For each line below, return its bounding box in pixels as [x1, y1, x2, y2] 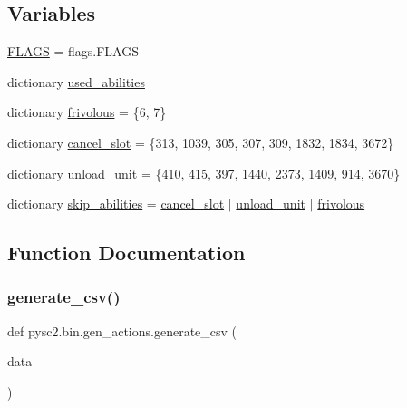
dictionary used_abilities [7, 72, 145, 91]
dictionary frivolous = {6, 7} [7, 102, 167, 121]
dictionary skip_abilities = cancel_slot [7, 194, 225, 213]
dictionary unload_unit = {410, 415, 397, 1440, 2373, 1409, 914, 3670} [7, 163, 401, 182]
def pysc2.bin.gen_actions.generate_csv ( [7, 321, 237, 340]
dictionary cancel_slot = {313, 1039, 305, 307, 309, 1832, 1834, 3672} [7, 132, 394, 151]
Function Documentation [7, 238, 246, 267]
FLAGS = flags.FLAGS [7, 42, 139, 61]
